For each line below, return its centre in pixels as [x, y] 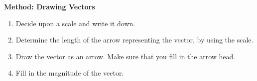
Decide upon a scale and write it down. [75, 23]
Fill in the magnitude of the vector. [70, 73]
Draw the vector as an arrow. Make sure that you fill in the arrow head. [126, 56]
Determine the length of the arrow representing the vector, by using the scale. [134, 40]
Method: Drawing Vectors [50, 6]
